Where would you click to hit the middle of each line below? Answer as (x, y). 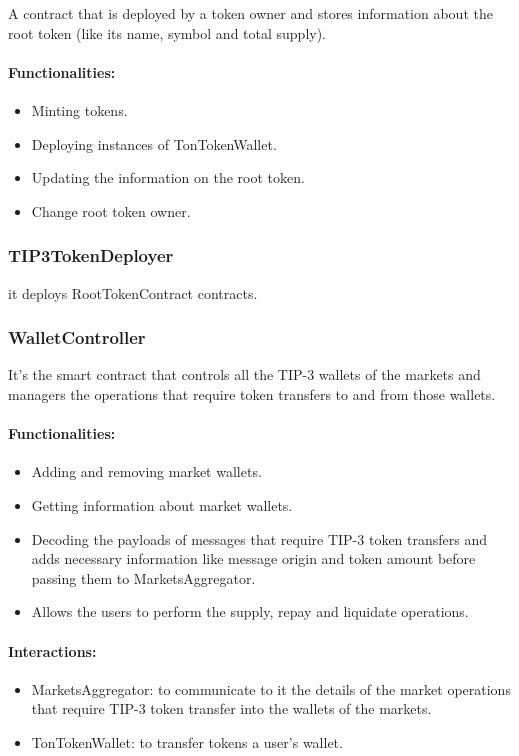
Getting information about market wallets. (162, 504)
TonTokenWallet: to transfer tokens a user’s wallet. (187, 741)
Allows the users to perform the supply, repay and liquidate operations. (250, 611)
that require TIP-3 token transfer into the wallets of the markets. (231, 708)
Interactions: (52, 650)
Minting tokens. (79, 109)
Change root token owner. (111, 210)
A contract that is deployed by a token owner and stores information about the (250, 13)
